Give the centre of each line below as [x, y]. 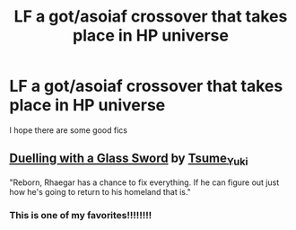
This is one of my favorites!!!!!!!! [81, 215]
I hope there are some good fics [69, 130]
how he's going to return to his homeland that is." [100, 191]
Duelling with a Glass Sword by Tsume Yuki [129, 159]
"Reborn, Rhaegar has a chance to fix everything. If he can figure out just [144, 182]
